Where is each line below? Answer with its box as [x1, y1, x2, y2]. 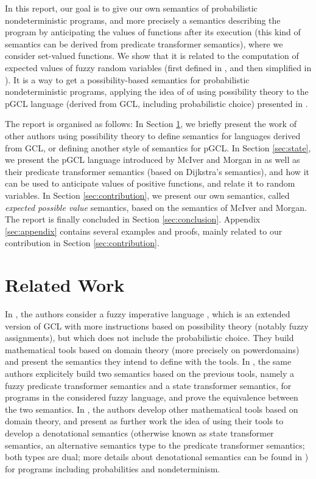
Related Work [5, 272, 125, 297]
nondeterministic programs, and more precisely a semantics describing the [5, 13, 281, 26]
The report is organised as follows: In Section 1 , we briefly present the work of [5, 117, 297, 130]
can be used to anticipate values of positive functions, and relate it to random [5, 177, 295, 190]
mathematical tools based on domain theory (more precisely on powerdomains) [5, 343, 300, 356]
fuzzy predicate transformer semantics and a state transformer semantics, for [5, 379, 292, 391]
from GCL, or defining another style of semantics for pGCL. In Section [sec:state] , [5, 141, 311, 154]
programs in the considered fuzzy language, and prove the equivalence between [5, 391, 298, 404]
